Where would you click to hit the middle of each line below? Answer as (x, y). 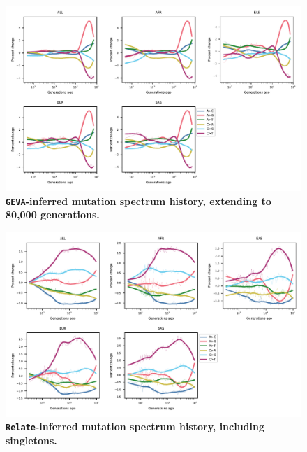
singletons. (31, 440)
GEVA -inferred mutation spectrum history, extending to (138, 200)
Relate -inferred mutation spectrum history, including (135, 426)
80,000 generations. (53, 214)
